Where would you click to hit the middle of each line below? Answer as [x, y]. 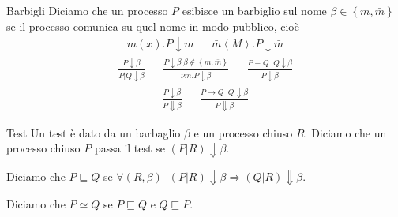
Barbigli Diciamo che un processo [87, 10]
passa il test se [130, 148]
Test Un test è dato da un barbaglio [94, 132]
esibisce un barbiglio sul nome [254, 10]
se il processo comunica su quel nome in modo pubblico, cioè [153, 26]
